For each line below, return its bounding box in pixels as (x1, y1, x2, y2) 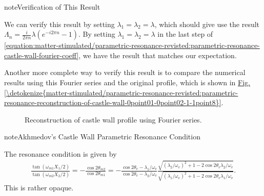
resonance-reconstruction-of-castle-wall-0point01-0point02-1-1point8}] (4, 97, 221, 108)
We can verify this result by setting (4, 18, 115, 29)
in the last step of (157, 29, 213, 39)
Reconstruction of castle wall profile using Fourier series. (25, 114, 202, 125)
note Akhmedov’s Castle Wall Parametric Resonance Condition (4, 131, 200, 142)
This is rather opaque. (4, 182, 74, 192)
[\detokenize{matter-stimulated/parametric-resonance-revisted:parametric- (4, 87, 238, 97)
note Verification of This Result (4, 2, 100, 12)
